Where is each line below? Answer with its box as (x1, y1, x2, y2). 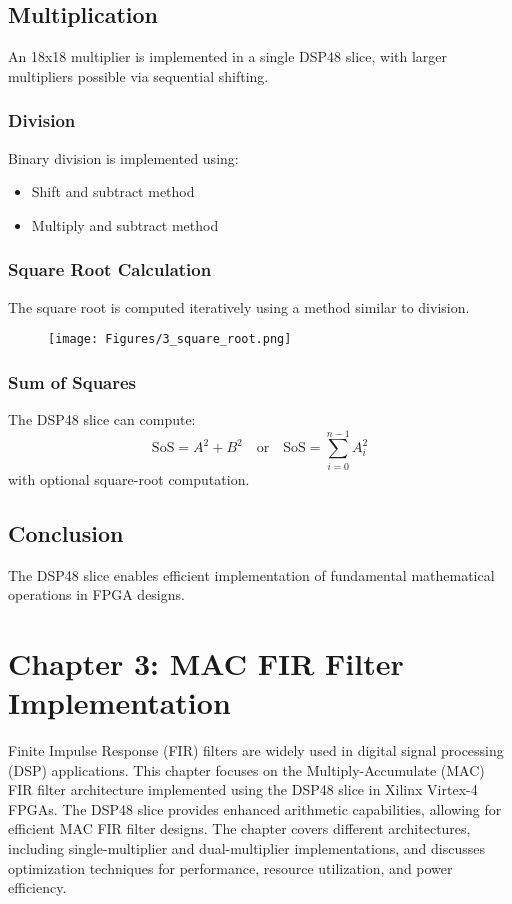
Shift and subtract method (31, 181, 195, 202)
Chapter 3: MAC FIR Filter (8, 642, 404, 683)
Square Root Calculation (8, 257, 212, 282)
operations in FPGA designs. (8, 584, 185, 605)
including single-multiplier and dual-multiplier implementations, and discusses (8, 838, 485, 859)
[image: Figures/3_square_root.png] (48, 332, 292, 347)
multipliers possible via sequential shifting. (8, 65, 269, 86)
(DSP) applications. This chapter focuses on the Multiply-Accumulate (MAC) (8, 759, 485, 780)
